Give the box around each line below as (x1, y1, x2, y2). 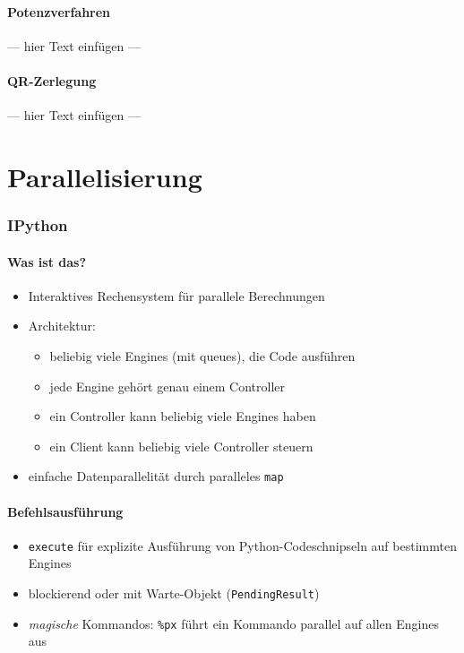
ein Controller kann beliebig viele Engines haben (49, 407, 316, 425)
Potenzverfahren (7, 2, 111, 21)
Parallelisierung (7, 158, 202, 194)
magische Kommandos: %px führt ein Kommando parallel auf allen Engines (28, 614, 439, 632)
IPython (7, 214, 68, 236)
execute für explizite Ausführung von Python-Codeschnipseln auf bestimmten (28, 536, 457, 554)
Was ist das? (7, 252, 87, 271)
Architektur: (28, 316, 96, 335)
